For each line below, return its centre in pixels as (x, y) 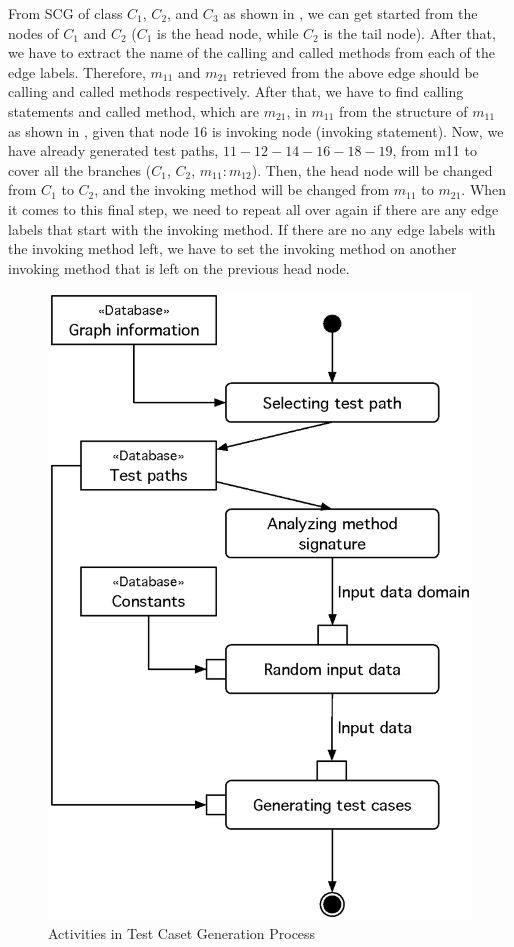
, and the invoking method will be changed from (242, 189)
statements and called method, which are (134, 110)
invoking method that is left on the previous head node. (179, 267)
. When (484, 189)
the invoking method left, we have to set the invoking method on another (232, 248)
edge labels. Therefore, (77, 71)
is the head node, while (228, 32)
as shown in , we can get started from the (350, 13)
